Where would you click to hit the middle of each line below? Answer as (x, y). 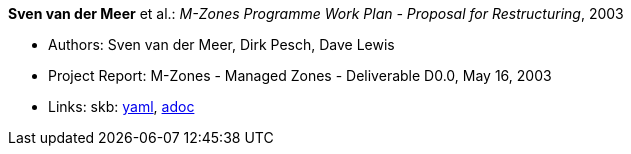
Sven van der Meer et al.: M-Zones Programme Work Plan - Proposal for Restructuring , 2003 (316, 13)
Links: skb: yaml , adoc (121, 106)
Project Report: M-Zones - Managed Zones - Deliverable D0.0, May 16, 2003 (300, 75)
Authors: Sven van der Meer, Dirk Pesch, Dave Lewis (221, 44)
